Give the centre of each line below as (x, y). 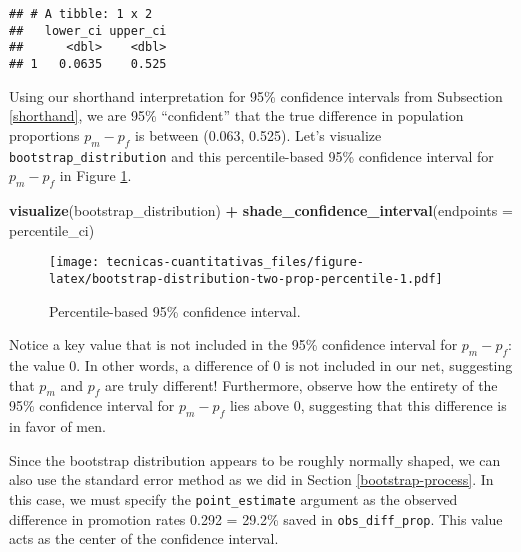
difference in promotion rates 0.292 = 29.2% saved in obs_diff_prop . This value (256, 518)
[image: (74, 262)
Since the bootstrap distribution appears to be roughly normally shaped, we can (255, 459)
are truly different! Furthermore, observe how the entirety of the (301, 384)
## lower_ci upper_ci (88, 30)
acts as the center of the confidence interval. (144, 538)
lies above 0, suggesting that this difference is (368, 405)
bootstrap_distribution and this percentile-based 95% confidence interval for (251, 155)
